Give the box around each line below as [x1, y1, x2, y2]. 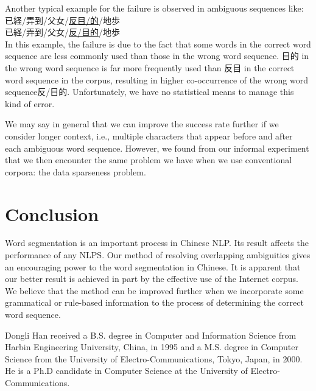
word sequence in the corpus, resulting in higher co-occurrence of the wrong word [5, 73, 308, 86]
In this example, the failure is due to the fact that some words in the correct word [5, 37, 311, 50]
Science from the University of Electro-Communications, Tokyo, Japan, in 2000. [5, 352, 303, 365]
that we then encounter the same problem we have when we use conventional [5, 153, 292, 166]
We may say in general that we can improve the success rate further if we [5, 118, 279, 130]
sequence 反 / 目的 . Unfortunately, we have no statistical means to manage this [5, 85, 294, 98]
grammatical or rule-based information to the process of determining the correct [5, 296, 304, 309]
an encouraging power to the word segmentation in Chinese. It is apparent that [5, 260, 301, 273]
